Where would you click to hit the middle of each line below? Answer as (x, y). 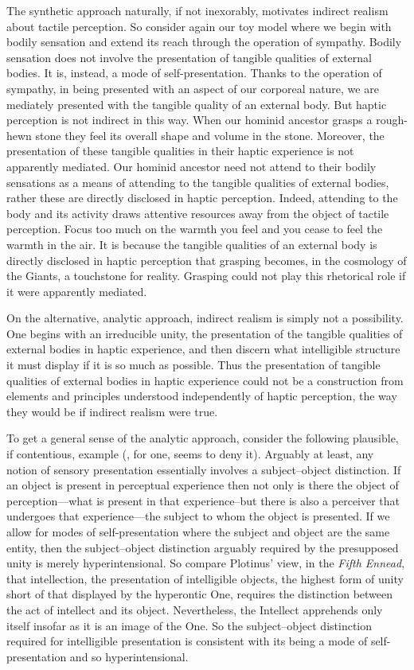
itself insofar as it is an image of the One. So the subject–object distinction (189, 625)
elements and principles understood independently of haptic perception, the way (202, 396)
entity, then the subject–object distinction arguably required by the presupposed (203, 547)
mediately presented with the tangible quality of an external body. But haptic (197, 104)
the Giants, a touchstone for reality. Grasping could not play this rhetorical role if (206, 276)
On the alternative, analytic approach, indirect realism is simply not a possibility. (205, 318)
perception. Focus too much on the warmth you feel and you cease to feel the (195, 229)
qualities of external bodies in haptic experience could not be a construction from (205, 380)
